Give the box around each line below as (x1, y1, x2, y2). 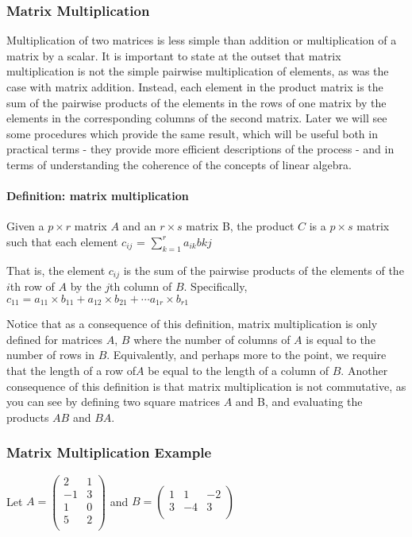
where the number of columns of (133, 330, 291, 347)
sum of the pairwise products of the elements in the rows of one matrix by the (6, 94, 387, 110)
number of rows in (6, 346, 94, 363)
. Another (341, 362, 388, 379)
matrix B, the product (186, 218, 295, 234)
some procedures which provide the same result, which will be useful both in (6, 125, 378, 141)
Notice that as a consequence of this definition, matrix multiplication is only (6, 315, 378, 332)
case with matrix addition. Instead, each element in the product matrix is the (6, 79, 383, 95)
